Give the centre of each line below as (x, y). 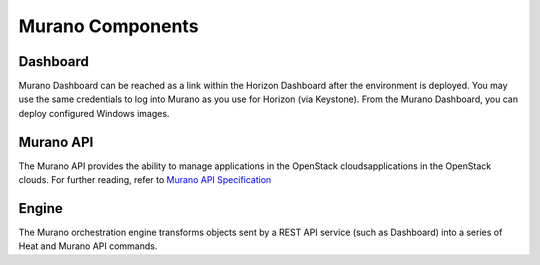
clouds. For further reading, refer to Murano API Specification (145, 180)
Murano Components (108, 26)
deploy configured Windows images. (94, 113)
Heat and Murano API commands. (88, 246)
